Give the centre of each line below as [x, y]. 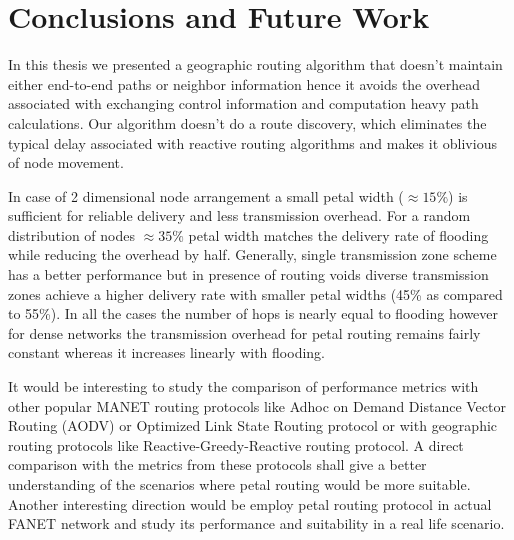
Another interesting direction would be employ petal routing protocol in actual [250, 503]
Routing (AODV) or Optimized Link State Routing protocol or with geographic [253, 425]
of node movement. [66, 162]
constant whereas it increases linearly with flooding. [166, 352]
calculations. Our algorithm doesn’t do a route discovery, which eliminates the [247, 122]
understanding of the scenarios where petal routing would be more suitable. [239, 484]
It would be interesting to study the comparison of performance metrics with [243, 386]
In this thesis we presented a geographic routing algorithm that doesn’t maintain [255, 64]
